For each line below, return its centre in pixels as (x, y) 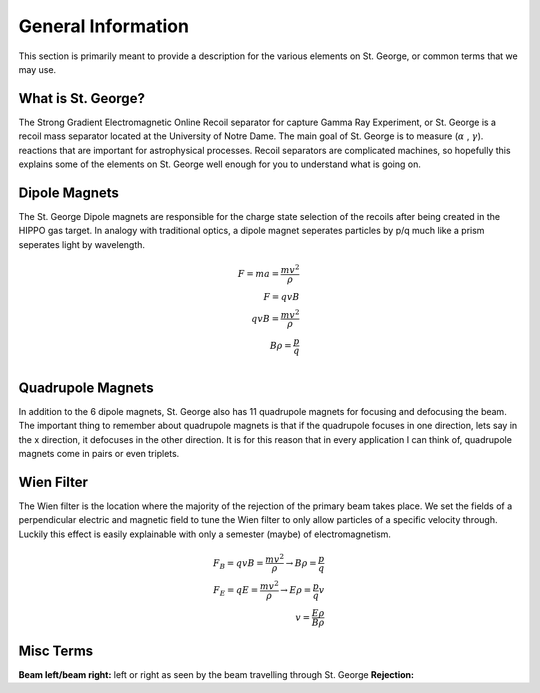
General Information (104, 26)
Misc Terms (56, 650)
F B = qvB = (238, 564)
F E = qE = (236, 592)
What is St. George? (81, 98)
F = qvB (281, 296)
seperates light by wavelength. (81, 244)
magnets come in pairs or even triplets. (99, 453)
